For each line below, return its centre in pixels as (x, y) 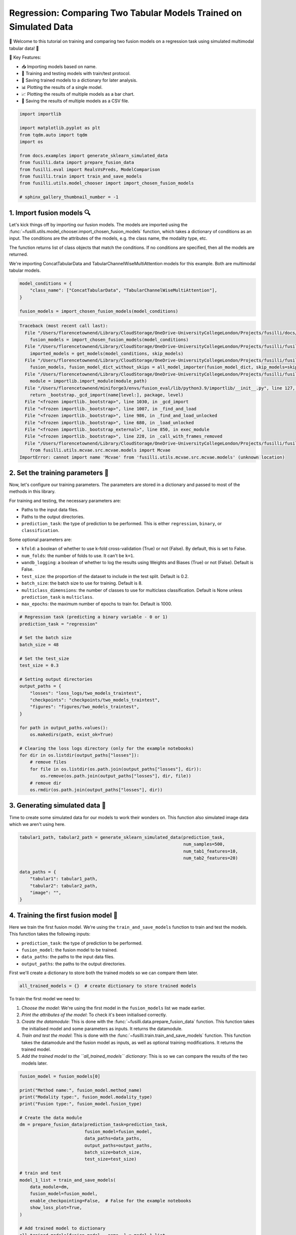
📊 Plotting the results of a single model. (62, 87)
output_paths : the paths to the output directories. (74, 964)
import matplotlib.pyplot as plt (60, 128)
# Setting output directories (56, 679)
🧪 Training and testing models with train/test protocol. (76, 73)
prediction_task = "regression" (59, 624)
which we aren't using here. (37, 824)
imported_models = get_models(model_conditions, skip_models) (107, 353)
